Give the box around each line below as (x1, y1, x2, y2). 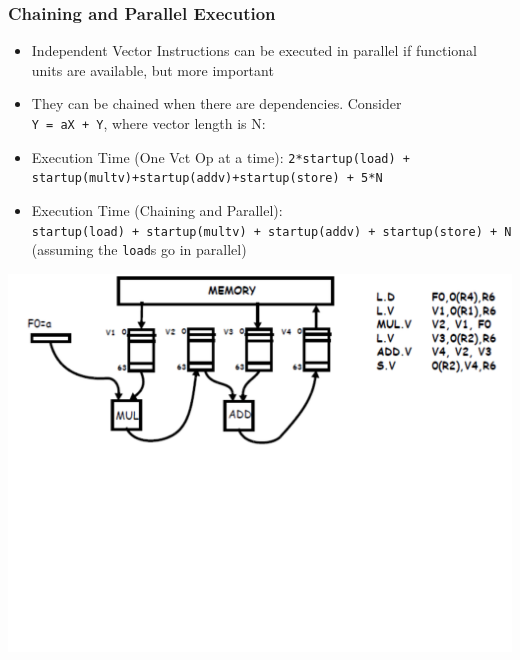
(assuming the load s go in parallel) (31, 239, 247, 260)
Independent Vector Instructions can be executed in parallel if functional (31, 40, 477, 61)
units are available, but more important (31, 59, 274, 80)
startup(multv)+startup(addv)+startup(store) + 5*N (31, 171, 383, 186)
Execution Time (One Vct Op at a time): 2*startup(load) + (31, 146, 410, 167)
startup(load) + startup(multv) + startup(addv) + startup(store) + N (31, 224, 512, 239)
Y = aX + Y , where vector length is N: (31, 113, 266, 133)
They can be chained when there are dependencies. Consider (31, 93, 402, 114)
